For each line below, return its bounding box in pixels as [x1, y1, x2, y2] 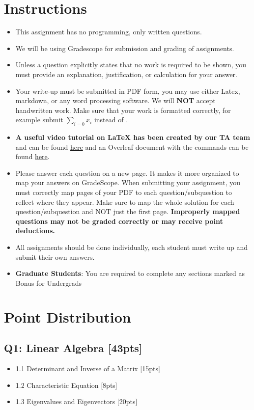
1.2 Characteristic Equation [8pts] [15, 380, 117, 390]
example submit [15, 114, 63, 125]
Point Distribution [4, 306, 131, 327]
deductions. [15, 225, 55, 236]
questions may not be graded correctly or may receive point [15, 216, 223, 226]
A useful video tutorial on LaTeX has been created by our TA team [15, 132, 250, 142]
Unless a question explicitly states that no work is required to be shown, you [15, 59, 247, 70]
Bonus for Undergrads [15, 277, 82, 288]
